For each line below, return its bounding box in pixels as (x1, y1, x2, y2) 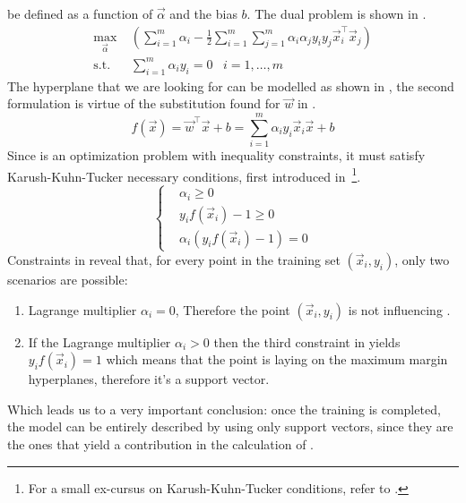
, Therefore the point (175, 300, 290, 319)
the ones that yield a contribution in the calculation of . (7, 434, 314, 453)
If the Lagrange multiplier (28, 332, 171, 351)
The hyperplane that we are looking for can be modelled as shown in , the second (7, 76, 454, 95)
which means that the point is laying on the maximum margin (106, 350, 448, 369)
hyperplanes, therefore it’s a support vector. (28, 370, 270, 388)
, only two (394, 250, 450, 269)
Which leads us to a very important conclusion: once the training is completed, (7, 399, 441, 418)
